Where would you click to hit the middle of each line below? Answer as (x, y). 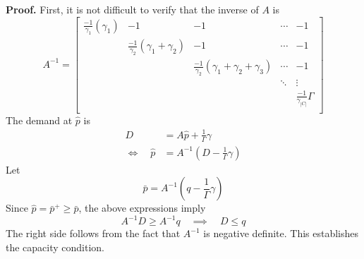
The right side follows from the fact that (93, 233)
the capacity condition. (55, 247)
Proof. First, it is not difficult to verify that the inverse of (132, 9)
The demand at (39, 120)
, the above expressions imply (142, 208)
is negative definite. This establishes (281, 233)
